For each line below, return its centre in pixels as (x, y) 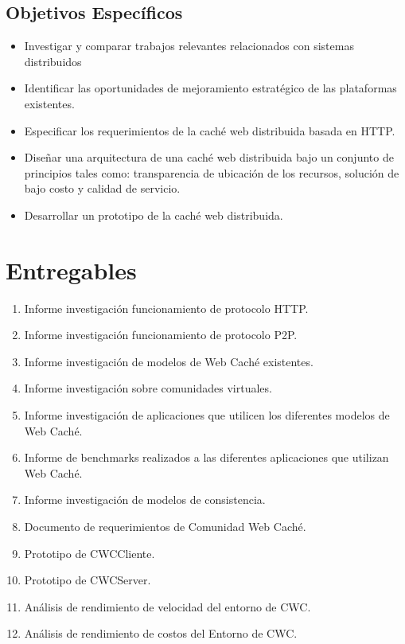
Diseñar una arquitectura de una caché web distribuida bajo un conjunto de (209, 157)
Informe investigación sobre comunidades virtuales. (148, 388)
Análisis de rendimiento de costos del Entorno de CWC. (161, 633)
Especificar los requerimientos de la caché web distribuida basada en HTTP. (210, 130)
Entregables (71, 269)
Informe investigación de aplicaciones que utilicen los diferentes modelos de (207, 415)
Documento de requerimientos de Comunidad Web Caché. (165, 527)
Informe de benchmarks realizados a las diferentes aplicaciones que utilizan (206, 457)
